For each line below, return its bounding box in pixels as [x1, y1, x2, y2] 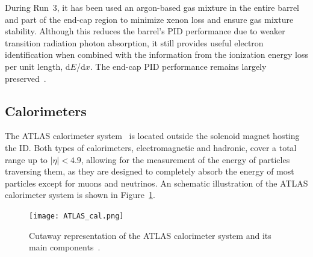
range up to [5, 153, 48, 166]
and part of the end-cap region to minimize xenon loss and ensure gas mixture [5, 13, 294, 25]
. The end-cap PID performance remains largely [90, 60, 267, 72]
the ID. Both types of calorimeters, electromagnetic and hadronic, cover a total [5, 141, 297, 153]
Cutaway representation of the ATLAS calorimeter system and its [29, 229, 271, 241]
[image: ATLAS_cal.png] [29, 211, 124, 220]
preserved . [5, 72, 46, 84]
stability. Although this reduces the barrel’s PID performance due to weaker [5, 25, 285, 37]
